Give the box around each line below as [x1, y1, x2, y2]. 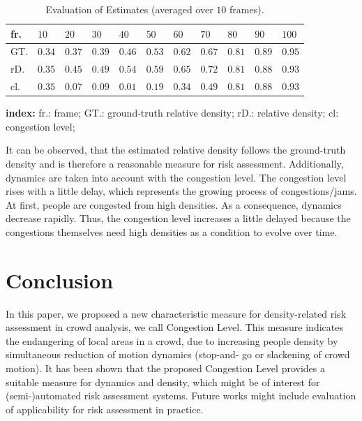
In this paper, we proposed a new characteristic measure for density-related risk [6, 306, 347, 320]
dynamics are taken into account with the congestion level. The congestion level [6, 170, 347, 184]
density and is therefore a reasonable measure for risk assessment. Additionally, [6, 156, 344, 170]
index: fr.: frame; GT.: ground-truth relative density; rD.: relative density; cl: [6, 105, 339, 120]
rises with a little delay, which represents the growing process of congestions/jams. [6, 184, 357, 198]
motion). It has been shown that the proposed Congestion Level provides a [6, 361, 325, 376]
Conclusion [6, 265, 114, 294]
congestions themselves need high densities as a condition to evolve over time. [6, 224, 338, 239]
